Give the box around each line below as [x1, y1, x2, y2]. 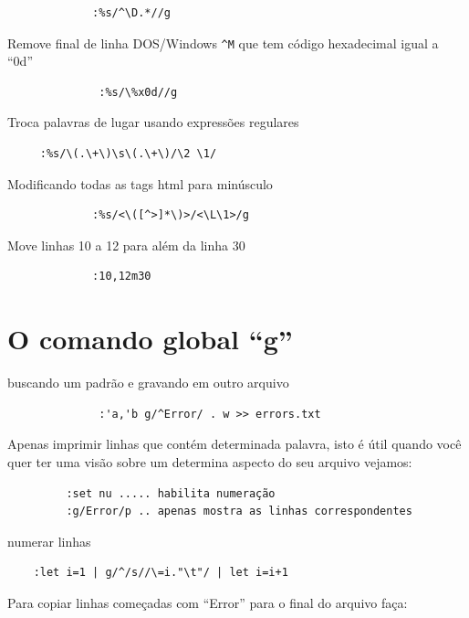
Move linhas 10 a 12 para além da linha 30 [7, 235, 245, 254]
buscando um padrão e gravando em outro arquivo [7, 373, 289, 392]
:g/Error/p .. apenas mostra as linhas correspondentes [66, 505, 412, 518]
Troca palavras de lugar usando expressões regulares [7, 112, 299, 132]
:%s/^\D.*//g [92, 6, 171, 19]
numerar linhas [7, 531, 91, 550]
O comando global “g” [7, 320, 293, 357]
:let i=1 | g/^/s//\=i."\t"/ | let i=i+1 [33, 566, 288, 580]
